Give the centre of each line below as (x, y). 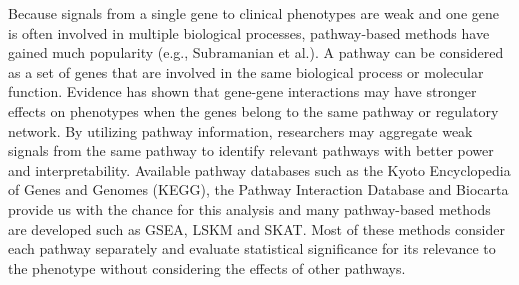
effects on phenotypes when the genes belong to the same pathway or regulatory (253, 110)
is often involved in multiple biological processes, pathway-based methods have (249, 32)
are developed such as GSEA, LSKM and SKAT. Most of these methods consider (256, 228)
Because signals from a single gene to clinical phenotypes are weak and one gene (253, 13)
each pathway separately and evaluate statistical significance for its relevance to (252, 248)
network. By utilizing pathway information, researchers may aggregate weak (240, 130)
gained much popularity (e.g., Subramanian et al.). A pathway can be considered (256, 52)
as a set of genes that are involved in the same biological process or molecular (246, 71)
